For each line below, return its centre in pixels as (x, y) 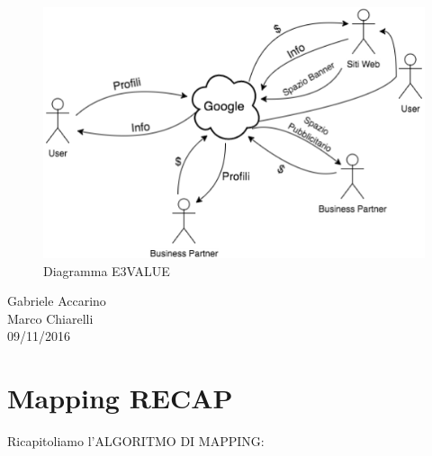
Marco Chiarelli (50, 318)
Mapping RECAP (120, 398)
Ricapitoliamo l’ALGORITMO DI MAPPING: (136, 441)
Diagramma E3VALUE (107, 270)
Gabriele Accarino (57, 301)
